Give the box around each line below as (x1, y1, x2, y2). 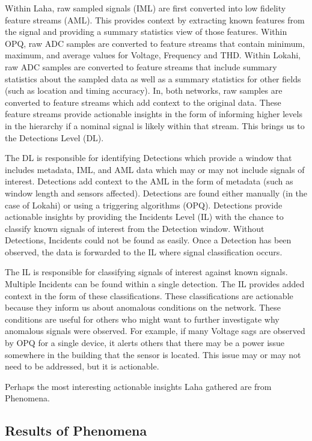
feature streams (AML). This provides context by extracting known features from (5, 13, 305, 26)
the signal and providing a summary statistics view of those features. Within (5, 25, 287, 38)
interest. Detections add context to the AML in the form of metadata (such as (5, 175, 293, 187)
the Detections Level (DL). (5, 131, 104, 144)
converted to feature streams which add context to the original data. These (5, 96, 281, 108)
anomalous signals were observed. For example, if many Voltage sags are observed (5, 324, 305, 337)
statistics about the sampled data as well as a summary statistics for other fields (5, 72, 301, 85)
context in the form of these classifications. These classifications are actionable (5, 289, 293, 302)
